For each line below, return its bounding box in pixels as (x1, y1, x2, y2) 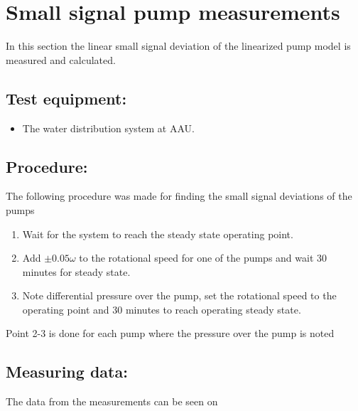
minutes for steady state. (22, 264, 131, 279)
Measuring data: (6, 361, 128, 383)
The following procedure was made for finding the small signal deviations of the (6, 188, 352, 203)
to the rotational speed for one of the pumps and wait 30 (79, 250, 327, 265)
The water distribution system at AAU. (22, 120, 195, 135)
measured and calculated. (6, 52, 116, 67)
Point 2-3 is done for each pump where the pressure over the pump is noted (6, 326, 335, 341)
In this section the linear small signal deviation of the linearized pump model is (6, 38, 351, 53)
